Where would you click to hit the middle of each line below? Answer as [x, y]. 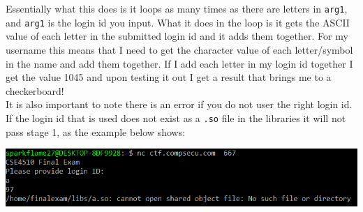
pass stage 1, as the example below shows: [96, 131]
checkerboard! [35, 90]
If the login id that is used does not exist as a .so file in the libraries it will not [176, 118]
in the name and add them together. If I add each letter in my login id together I [179, 63]
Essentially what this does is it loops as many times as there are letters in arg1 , [177, 8]
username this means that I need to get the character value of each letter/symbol [179, 49]
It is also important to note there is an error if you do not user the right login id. [179, 104]
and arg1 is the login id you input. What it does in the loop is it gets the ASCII [178, 22]
